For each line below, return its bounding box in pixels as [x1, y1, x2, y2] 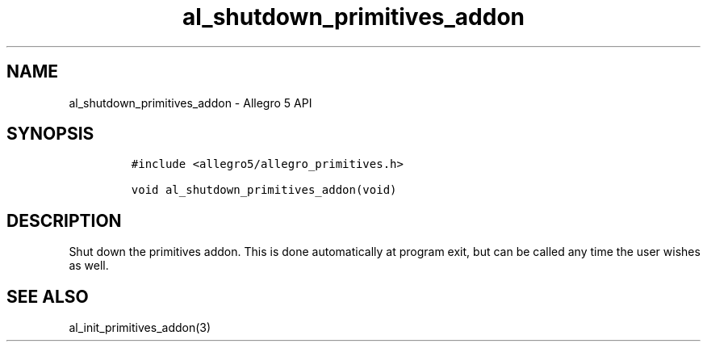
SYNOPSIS [6, 124, 94, 145]
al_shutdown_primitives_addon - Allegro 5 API [69, 95, 312, 110]
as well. [69, 258, 109, 273]
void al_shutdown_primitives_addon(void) [131, 183, 397, 197]
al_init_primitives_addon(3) [69, 321, 211, 335]
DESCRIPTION [6, 210, 122, 231]
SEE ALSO [6, 286, 89, 307]
